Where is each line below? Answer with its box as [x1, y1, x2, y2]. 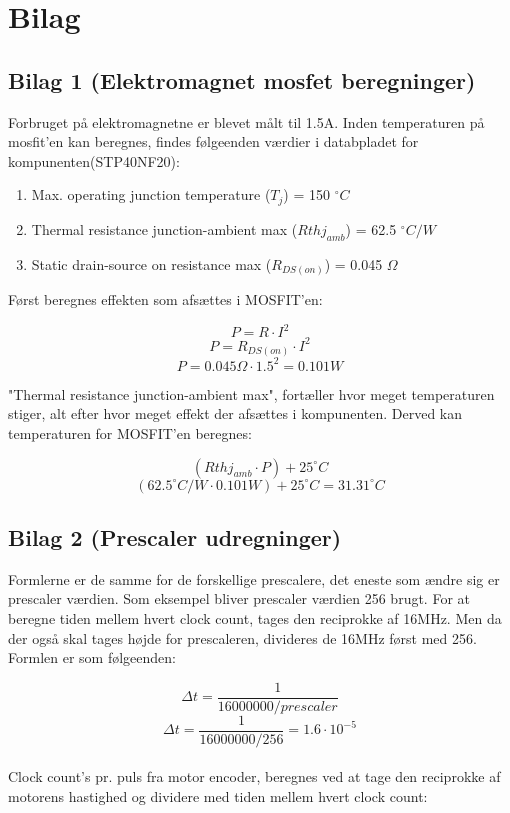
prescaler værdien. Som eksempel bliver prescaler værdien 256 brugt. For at [8, 588, 470, 609]
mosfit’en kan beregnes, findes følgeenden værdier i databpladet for [8, 131, 419, 152]
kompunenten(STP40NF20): [8, 150, 180, 171]
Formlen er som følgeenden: [8, 647, 176, 668]
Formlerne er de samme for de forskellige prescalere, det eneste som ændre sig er [8, 568, 500, 589]
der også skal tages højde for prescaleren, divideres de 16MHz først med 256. [8, 627, 477, 648]
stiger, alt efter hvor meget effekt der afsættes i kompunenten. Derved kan [8, 403, 463, 424]
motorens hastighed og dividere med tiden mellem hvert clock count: [8, 786, 428, 806]
